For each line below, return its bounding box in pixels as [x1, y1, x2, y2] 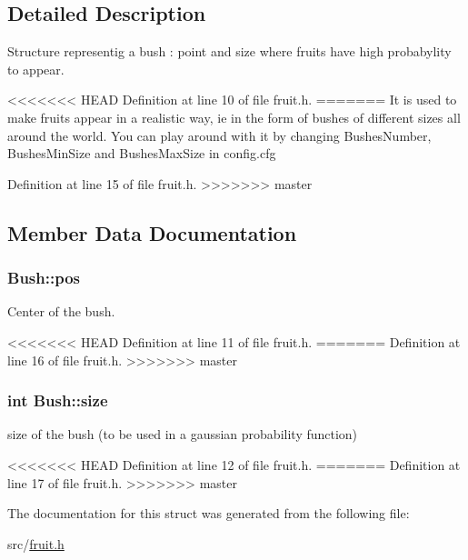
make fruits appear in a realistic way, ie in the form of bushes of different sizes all [7, 107, 461, 126]
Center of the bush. [7, 302, 115, 321]
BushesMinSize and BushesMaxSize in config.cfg [7, 144, 276, 163]
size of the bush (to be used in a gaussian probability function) [7, 425, 358, 444]
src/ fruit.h [7, 534, 65, 553]
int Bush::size [7, 389, 108, 412]
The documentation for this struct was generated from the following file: [7, 504, 410, 523]
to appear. [7, 59, 65, 78]
